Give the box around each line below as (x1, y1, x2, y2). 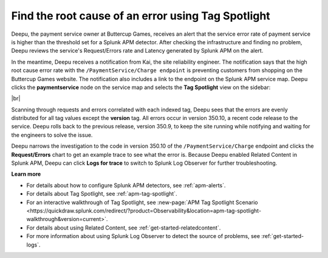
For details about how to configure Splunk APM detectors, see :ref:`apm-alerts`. (26, 182, 226, 189)
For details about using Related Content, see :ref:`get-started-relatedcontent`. (26, 224, 221, 231)
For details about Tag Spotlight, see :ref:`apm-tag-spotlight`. (26, 190, 177, 197)
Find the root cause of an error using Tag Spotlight (11, 9, 270, 22)
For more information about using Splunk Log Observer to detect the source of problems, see (26, 233, 261, 240)
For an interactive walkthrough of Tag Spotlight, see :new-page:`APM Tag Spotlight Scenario (26, 199, 258, 206)
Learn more (11, 170, 41, 178)
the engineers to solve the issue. (11, 131, 93, 139)
